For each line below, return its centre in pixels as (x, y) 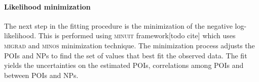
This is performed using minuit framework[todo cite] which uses (137, 35)
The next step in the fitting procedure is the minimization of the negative (118, 25)
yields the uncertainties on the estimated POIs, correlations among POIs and (124, 65)
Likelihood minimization (47, 6)
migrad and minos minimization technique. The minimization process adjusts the (129, 45)
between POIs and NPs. (41, 75)
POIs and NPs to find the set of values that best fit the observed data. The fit (126, 55)
